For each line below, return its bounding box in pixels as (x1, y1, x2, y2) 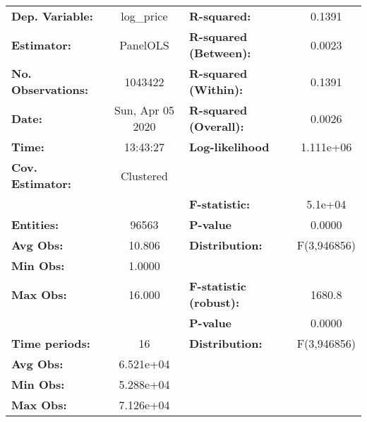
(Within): (188, 81, 243, 98)
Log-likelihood (188, 139, 270, 155)
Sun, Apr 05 (114, 102, 174, 118)
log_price (121, 8, 168, 24)
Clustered (121, 167, 168, 184)
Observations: (11, 81, 89, 98)
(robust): (188, 294, 240, 310)
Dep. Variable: (11, 8, 93, 24)
